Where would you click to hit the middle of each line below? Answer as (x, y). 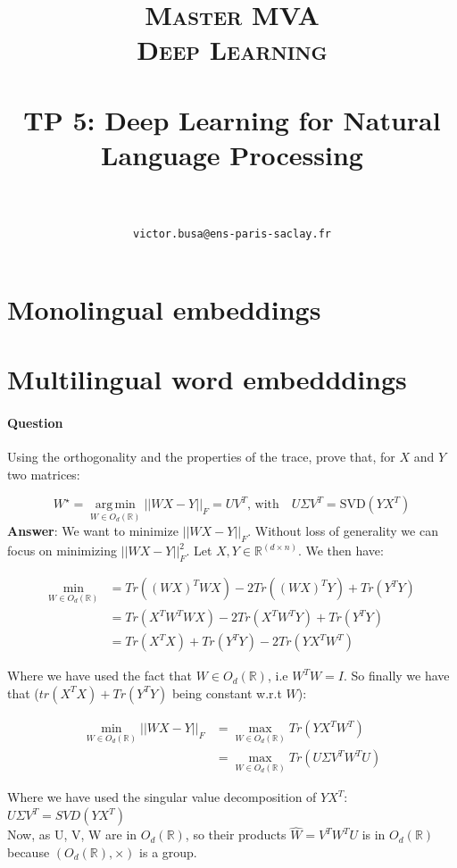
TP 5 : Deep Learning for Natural (232, 119)
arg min (115, 505)
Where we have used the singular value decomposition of (162, 797)
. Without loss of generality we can (343, 531)
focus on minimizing (62, 551)
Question (35, 422)
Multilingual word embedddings (207, 379)
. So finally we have (396, 676)
